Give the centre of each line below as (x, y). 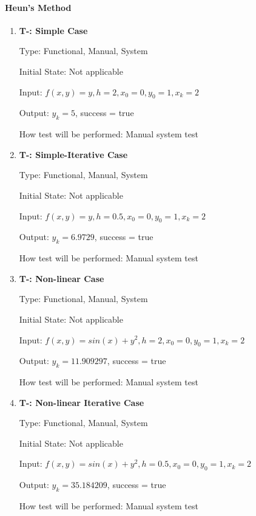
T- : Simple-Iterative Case (73, 154)
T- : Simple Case (53, 30)
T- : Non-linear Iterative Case (82, 402)
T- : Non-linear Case (62, 278)
